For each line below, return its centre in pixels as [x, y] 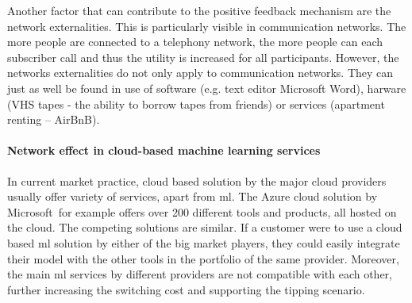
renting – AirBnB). [54, 119]
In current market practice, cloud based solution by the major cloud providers [197, 180]
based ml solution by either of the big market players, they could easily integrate [204, 242]
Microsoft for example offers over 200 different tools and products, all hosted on [202, 211]
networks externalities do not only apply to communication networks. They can [200, 73]
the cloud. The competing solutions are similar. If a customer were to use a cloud [205, 227]
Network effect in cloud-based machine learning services [164, 150]
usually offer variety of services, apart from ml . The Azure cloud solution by [193, 196]
